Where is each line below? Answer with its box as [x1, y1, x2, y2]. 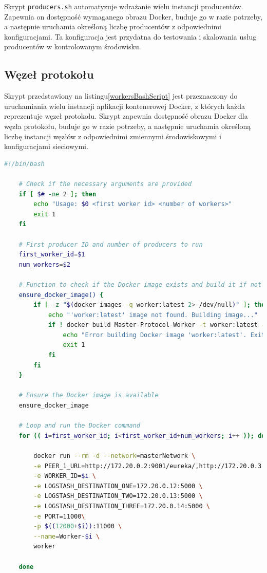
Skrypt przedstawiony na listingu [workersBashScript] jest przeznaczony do [4, 90, 238, 101]
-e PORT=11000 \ [33, 512, 85, 520]
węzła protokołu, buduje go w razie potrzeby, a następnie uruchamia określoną [4, 121, 251, 132]
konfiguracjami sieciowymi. [4, 141, 88, 152]
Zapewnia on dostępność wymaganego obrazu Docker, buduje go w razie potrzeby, [4, 11, 262, 22]
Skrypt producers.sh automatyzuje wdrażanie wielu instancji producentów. [4, 1, 243, 11]
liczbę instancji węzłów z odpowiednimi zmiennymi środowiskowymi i [4, 131, 221, 141]
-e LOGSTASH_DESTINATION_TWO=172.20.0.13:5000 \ [33, 492, 203, 500]
